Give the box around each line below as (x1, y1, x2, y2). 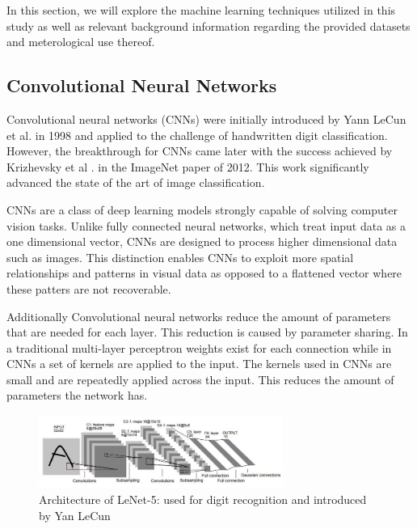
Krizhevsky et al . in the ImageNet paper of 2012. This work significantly (6, 158, 369, 175)
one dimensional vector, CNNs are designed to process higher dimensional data (6, 233, 398, 250)
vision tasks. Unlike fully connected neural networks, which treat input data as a (6, 217, 406, 234)
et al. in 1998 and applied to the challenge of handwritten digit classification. (6, 126, 388, 143)
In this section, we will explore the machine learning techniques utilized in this (6, 2, 396, 18)
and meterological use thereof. (6, 33, 155, 50)
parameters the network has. (6, 387, 148, 404)
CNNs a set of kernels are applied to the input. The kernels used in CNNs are (6, 355, 392, 372)
